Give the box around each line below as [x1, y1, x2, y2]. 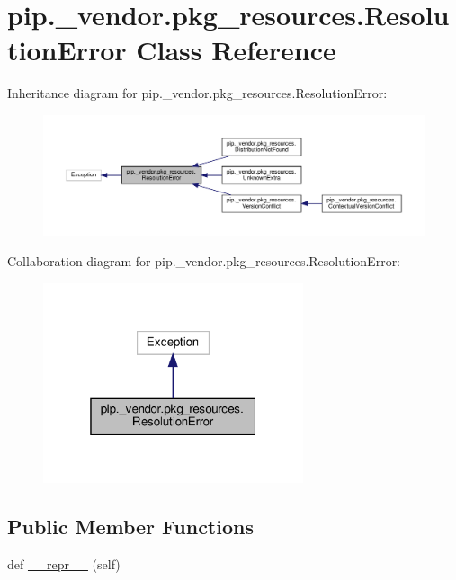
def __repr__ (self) [7, 554, 121, 573]
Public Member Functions [7, 512, 254, 540]
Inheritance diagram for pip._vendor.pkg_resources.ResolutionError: [7, 84, 388, 103]
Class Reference [136, 31, 336, 68]
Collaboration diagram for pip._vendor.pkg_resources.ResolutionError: [7, 252, 401, 271]
